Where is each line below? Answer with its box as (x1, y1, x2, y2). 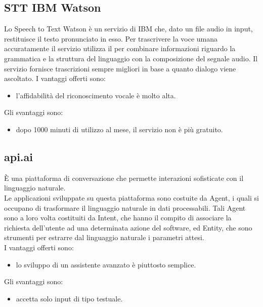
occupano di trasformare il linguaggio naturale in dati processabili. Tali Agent (4, 202, 246, 213)
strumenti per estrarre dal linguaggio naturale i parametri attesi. (4, 232, 204, 243)
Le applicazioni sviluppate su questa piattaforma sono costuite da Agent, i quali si (4, 192, 259, 203)
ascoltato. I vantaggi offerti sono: (4, 73, 106, 84)
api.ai (4, 148, 33, 164)
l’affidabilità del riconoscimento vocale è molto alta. (16, 90, 176, 100)
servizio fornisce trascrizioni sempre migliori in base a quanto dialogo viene (4, 63, 236, 73)
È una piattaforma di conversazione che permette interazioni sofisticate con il (4, 172, 244, 183)
